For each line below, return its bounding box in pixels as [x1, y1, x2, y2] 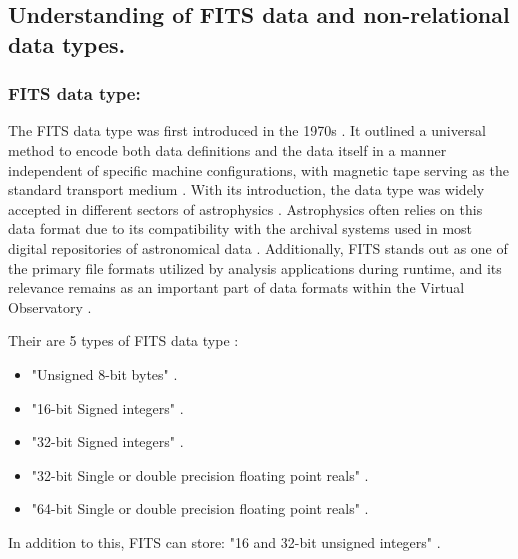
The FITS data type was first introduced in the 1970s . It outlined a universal [8, 120, 486, 141]
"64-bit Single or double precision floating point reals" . [31, 498, 369, 519]
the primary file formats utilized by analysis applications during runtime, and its [8, 257, 502, 278]
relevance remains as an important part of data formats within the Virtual [8, 277, 465, 298]
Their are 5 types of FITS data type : [8, 330, 239, 351]
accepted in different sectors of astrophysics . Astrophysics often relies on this [8, 198, 483, 219]
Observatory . [8, 296, 92, 317]
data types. [8, 28, 126, 59]
